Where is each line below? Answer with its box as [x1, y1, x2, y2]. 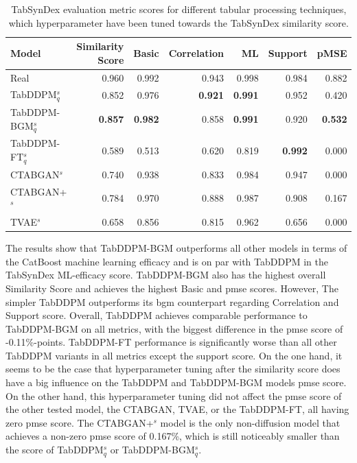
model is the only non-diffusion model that [160, 415, 341, 429]
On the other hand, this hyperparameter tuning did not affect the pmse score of [5, 388, 342, 403]
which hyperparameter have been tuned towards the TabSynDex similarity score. [8, 15, 349, 29]
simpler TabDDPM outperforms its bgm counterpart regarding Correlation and [5, 294, 339, 309]
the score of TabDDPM [5, 442, 104, 457]
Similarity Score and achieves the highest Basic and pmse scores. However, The [5, 281, 338, 295]
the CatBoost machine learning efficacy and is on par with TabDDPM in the [5, 254, 329, 268]
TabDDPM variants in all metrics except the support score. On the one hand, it [5, 348, 343, 362]
